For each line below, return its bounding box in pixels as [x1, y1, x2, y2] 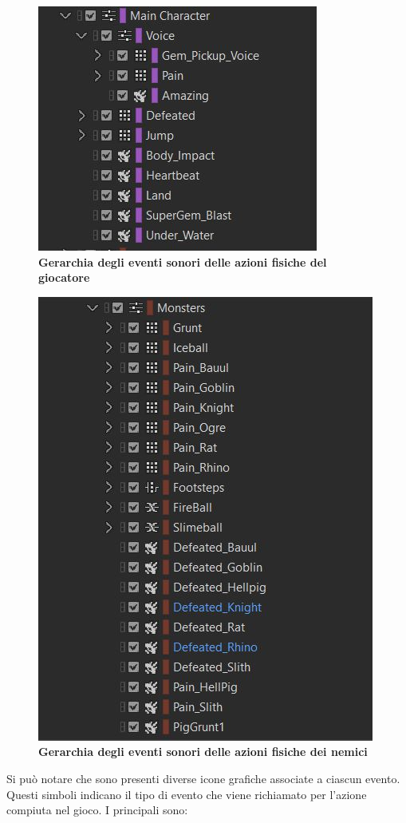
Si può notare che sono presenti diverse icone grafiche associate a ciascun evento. [6, 770, 400, 786]
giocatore [38, 269, 90, 286]
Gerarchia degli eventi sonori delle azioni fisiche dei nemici [38, 743, 368, 760]
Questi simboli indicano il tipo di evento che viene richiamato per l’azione [6, 785, 367, 802]
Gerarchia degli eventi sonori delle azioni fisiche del [38, 253, 327, 270]
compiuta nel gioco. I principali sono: [6, 801, 188, 818]
